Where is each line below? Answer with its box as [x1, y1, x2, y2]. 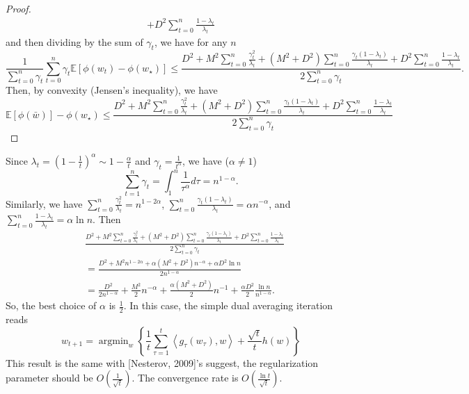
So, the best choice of [6, 298, 97, 313]
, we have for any [154, 34, 228, 49]
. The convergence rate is [132, 370, 239, 385]
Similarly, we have [6, 196, 83, 211]
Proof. [6, 1, 31, 15]
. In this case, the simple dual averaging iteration [123, 298, 333, 313]
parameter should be [6, 370, 93, 385]
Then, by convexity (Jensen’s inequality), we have [6, 83, 218, 97]
